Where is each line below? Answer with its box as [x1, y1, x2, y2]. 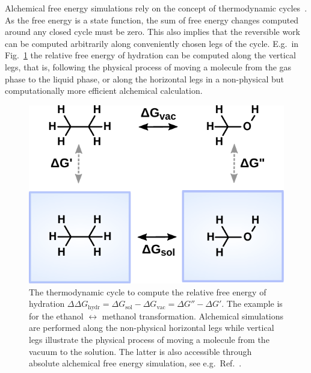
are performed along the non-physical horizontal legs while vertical [29, 321, 274, 334]
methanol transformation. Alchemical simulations [102, 309, 284, 322]
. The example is [221, 297, 283, 310]
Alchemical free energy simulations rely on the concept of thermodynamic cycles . [5, 2, 307, 14]
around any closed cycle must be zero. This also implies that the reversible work [5, 25, 300, 38]
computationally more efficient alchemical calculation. [5, 84, 203, 97]
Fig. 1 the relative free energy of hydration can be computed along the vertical [5, 49, 296, 61]
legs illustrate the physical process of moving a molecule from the [29, 333, 269, 345]
